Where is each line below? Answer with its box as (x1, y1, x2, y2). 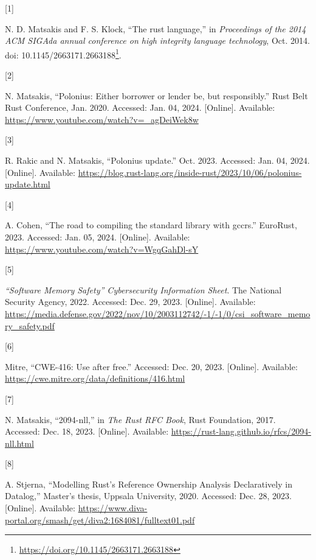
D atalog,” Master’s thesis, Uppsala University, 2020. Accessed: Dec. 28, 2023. (5, 489, 292, 502)
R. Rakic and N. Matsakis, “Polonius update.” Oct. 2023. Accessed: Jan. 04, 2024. (5, 154, 310, 166)
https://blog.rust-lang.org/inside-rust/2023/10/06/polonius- (78, 166, 302, 178)
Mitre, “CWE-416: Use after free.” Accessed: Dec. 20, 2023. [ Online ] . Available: (5, 360, 298, 373)
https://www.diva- (78, 502, 148, 514)
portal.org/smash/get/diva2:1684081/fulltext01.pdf (5, 513, 195, 526)
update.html (5, 178, 50, 191)
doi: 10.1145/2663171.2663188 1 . (5, 46, 122, 61)
